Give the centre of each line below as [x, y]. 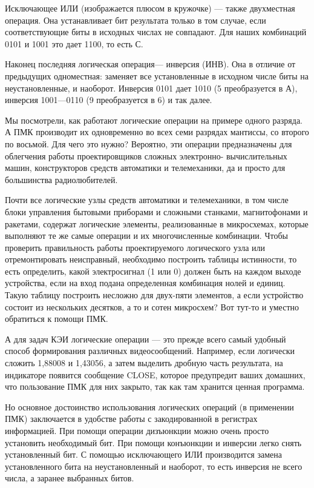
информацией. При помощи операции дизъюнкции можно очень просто [137, 430]
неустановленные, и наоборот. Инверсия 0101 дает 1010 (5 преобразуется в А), [151, 88]
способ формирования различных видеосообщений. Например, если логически [150, 351]
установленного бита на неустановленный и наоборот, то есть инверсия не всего [154, 466]
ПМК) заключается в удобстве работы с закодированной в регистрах [131, 419]
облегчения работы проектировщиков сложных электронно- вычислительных [146, 155]
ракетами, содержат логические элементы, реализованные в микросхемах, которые [157, 223]
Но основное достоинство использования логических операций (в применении [149, 406]
